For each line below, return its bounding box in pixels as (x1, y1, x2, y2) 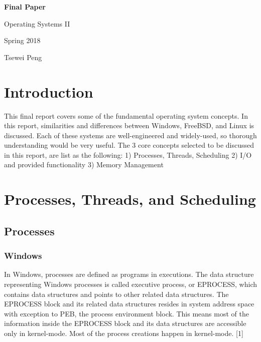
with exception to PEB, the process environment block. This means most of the (4, 308, 249, 318)
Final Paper (4, 2, 46, 12)
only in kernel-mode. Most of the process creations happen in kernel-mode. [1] (4, 328, 243, 338)
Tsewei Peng (4, 52, 42, 62)
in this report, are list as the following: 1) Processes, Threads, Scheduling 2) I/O (4, 149, 252, 160)
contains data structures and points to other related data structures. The (4, 288, 229, 299)
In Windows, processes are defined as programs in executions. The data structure (4, 269, 254, 279)
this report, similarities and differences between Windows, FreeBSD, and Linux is (4, 120, 254, 131)
